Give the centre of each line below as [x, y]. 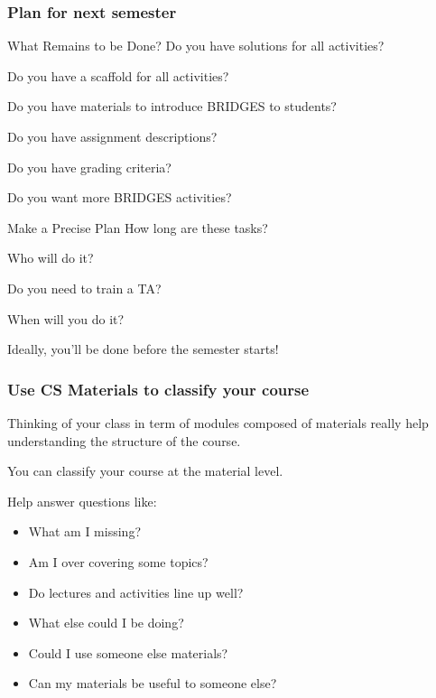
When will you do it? [66, 318]
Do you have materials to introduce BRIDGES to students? [172, 106]
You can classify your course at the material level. [145, 471]
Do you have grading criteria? [89, 167]
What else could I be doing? [106, 623]
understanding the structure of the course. [124, 440]
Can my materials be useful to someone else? [153, 683]
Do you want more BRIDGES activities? [120, 197]
